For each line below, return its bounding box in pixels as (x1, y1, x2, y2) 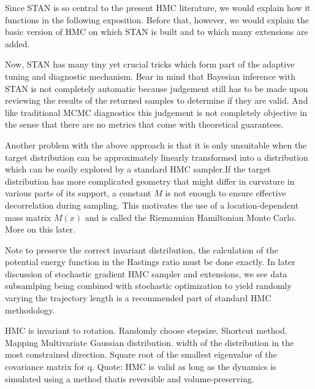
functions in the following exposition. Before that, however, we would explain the (5, 13, 309, 26)
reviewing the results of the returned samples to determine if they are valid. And (5, 94, 308, 107)
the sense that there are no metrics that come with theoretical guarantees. (5, 118, 284, 131)
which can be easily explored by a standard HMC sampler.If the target (5, 163, 271, 175)
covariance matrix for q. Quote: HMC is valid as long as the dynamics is (5, 360, 276, 373)
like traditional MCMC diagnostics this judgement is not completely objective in (5, 106, 308, 118)
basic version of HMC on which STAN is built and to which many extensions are (5, 25, 308, 38)
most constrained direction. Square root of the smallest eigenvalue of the (5, 348, 277, 361)
